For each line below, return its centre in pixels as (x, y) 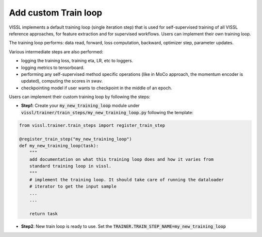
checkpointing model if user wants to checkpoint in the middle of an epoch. (97, 88)
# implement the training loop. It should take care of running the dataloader (127, 179)
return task (44, 213)
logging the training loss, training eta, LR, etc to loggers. (77, 61)
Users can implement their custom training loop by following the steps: (80, 97)
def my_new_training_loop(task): (59, 146)
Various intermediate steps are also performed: (56, 51)
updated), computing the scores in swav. (62, 81)
